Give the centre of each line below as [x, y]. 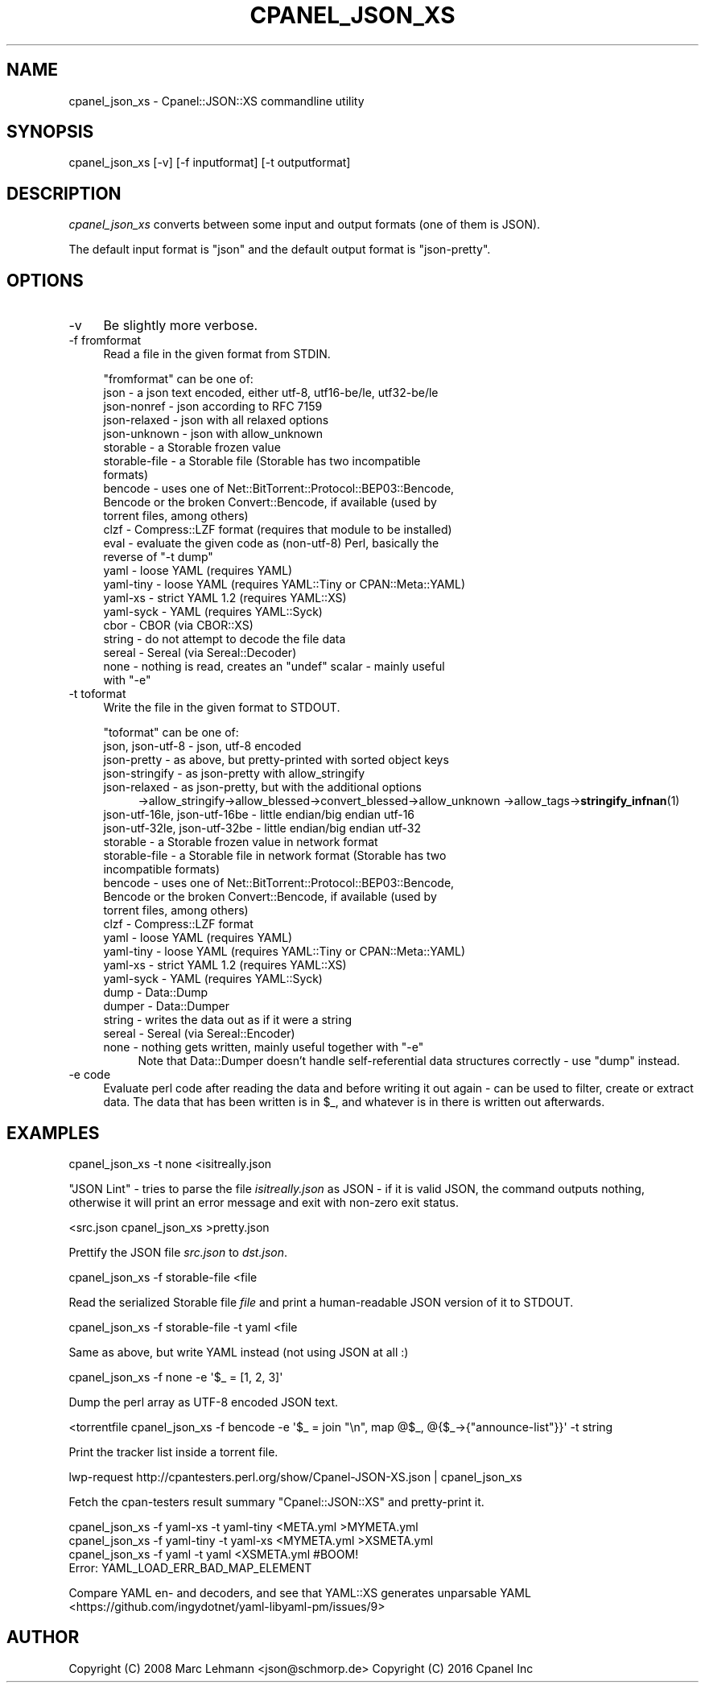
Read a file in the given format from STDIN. [217, 354]
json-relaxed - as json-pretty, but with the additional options [262, 787]
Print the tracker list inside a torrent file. [173, 1452]
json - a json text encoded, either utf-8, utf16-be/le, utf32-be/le [271, 393]
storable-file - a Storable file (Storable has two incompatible [262, 461]
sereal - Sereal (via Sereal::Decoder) [200, 653]
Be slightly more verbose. [181, 326]
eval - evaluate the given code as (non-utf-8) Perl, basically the [271, 543]
